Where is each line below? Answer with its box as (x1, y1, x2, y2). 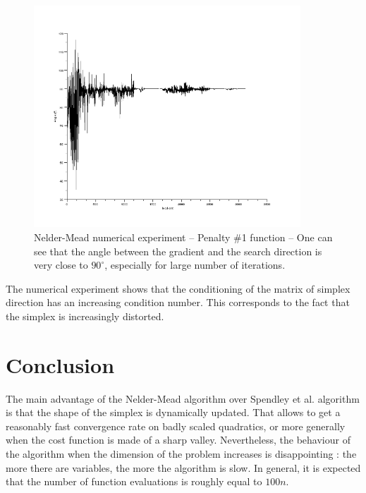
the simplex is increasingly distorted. (6, 308, 164, 323)
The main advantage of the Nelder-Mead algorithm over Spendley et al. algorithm (6, 391, 360, 406)
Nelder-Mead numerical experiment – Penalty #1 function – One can (34, 229, 333, 244)
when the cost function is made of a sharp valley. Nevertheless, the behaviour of (6, 432, 350, 447)
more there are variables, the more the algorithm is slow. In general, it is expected (6, 460, 361, 475)
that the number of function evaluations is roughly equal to (6, 474, 262, 489)
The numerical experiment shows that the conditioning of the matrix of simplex (6, 281, 350, 296)
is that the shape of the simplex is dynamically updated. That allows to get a (6, 405, 341, 420)
